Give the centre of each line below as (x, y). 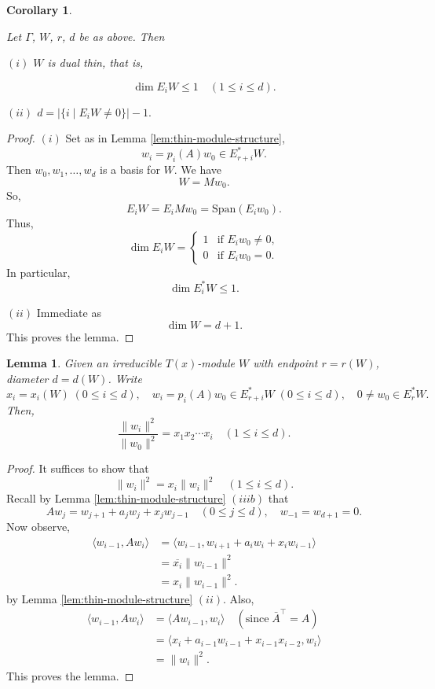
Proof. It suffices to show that (78, 468)
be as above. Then (122, 36)
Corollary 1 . (39, 9)
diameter (27, 378)
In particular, (38, 272)
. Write (125, 378)
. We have (198, 169)
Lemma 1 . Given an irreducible (84, 363)
